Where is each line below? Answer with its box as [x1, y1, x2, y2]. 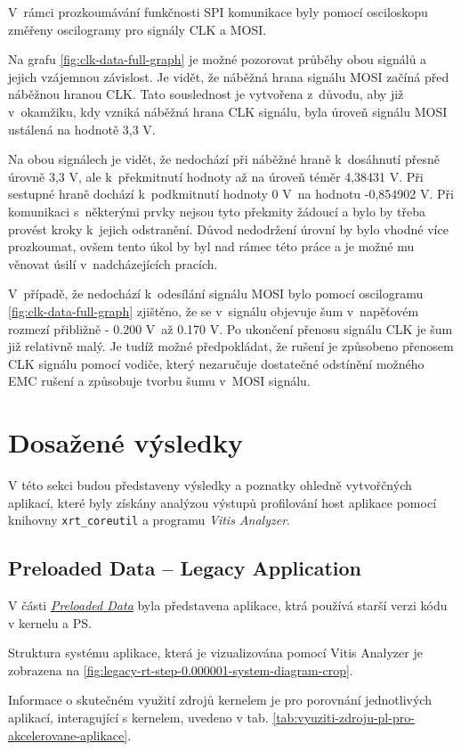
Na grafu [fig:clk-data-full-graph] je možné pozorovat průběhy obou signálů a [8, 50, 427, 69]
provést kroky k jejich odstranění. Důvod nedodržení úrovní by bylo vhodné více [8, 219, 449, 238]
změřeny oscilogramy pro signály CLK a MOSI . [8, 20, 267, 38]
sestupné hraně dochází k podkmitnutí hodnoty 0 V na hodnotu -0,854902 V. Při [8, 184, 455, 203]
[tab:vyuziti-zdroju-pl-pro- [272, 708, 415, 727]
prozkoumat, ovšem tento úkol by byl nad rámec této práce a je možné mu [8, 237, 415, 256]
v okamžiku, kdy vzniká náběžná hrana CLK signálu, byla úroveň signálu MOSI [8, 102, 448, 120]
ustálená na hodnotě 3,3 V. [8, 119, 156, 138]
